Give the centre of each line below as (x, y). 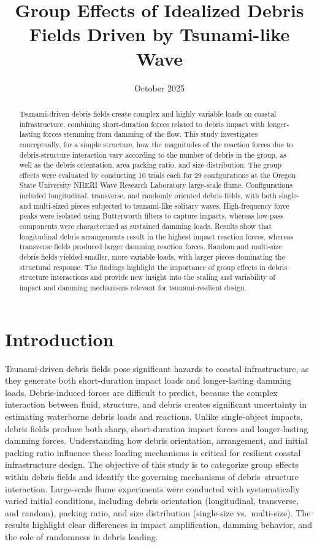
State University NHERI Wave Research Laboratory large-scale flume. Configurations (156, 185)
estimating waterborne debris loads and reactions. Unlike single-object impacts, (154, 417)
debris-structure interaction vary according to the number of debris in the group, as (153, 154)
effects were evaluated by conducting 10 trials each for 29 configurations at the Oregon (158, 175)
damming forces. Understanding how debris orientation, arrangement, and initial (156, 440)
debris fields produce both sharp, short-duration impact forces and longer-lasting (157, 428)
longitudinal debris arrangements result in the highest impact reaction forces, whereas (156, 236)
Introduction (59, 339)
